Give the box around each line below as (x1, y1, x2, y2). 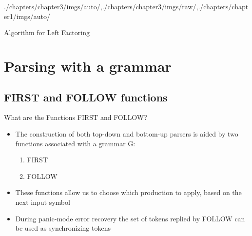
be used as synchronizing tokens (15, 223, 111, 233)
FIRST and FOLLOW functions (4, 89, 168, 104)
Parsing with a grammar (4, 56, 172, 76)
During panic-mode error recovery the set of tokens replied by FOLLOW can (15, 213, 245, 223)
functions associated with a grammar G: (15, 138, 136, 148)
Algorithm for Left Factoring (4, 27, 90, 38)
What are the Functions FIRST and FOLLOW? (4, 112, 147, 122)
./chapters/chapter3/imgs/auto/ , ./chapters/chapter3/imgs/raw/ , (4, 1, 198, 11)
